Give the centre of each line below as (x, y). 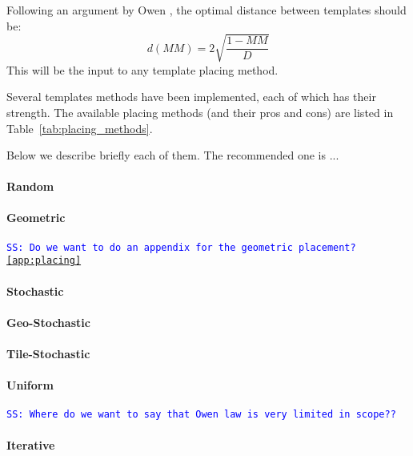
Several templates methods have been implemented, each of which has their (191, 97)
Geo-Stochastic (48, 322)
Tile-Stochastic (48, 353)
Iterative (31, 444)
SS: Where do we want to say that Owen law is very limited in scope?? (201, 415)
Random (30, 186)
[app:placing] (44, 261)
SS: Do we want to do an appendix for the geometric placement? (181, 247)
